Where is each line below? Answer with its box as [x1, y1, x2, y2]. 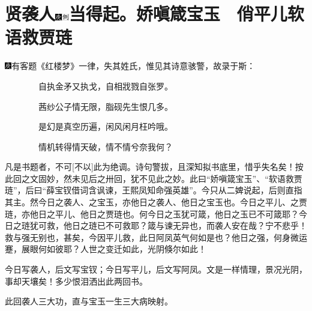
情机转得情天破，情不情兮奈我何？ [38, 140, 173, 152]
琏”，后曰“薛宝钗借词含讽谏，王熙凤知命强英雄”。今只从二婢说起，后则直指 [5, 184, 302, 196]
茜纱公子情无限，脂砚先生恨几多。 [38, 100, 173, 112]
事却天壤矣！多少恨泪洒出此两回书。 [5, 274, 148, 287]
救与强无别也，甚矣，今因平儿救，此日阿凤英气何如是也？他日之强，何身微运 [5, 231, 307, 243]
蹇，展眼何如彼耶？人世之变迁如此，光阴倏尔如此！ [5, 243, 206, 255]
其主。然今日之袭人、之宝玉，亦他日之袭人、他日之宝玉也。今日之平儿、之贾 [5, 196, 307, 208]
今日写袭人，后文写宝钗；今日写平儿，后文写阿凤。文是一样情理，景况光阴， [5, 263, 307, 276]
